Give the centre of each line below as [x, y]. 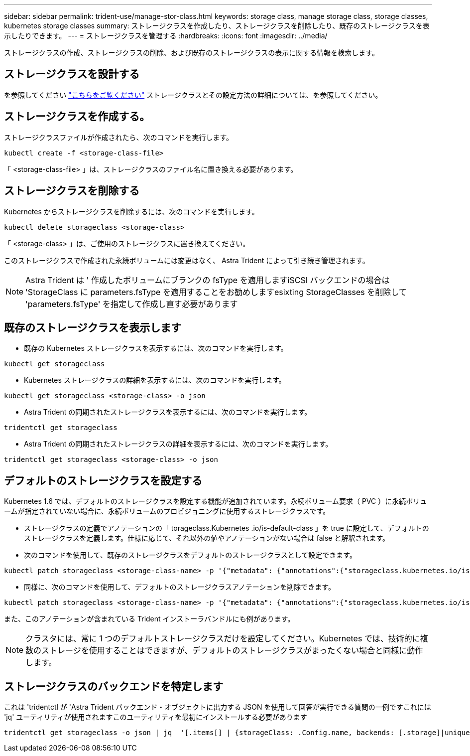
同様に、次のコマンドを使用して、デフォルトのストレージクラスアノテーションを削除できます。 [179, 587]
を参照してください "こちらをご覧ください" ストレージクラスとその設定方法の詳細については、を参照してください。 [193, 95]
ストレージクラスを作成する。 [77, 117]
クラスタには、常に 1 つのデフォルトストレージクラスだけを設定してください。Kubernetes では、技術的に [223, 639]
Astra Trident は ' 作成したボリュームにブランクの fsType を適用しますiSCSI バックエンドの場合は [208, 280]
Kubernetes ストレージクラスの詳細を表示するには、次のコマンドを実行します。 [155, 380]
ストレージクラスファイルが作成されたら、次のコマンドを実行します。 [119, 137]
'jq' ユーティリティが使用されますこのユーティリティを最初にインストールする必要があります [156, 717]
